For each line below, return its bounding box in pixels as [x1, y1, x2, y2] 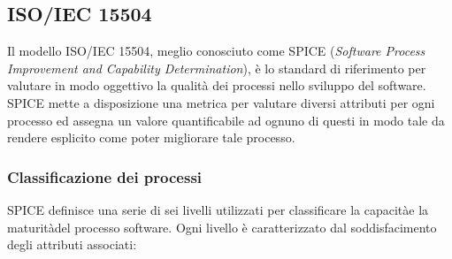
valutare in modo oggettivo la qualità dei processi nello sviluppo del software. [7, 76, 426, 95]
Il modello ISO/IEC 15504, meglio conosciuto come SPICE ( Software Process [7, 42, 425, 60]
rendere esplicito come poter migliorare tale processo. [7, 128, 295, 147]
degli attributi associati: [7, 235, 137, 254]
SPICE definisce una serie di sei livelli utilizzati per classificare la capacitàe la [7, 200, 429, 218]
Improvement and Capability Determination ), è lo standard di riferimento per [7, 58, 426, 77]
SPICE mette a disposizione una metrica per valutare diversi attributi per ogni [7, 93, 435, 111]
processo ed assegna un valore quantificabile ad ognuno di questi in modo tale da [7, 110, 445, 129]
